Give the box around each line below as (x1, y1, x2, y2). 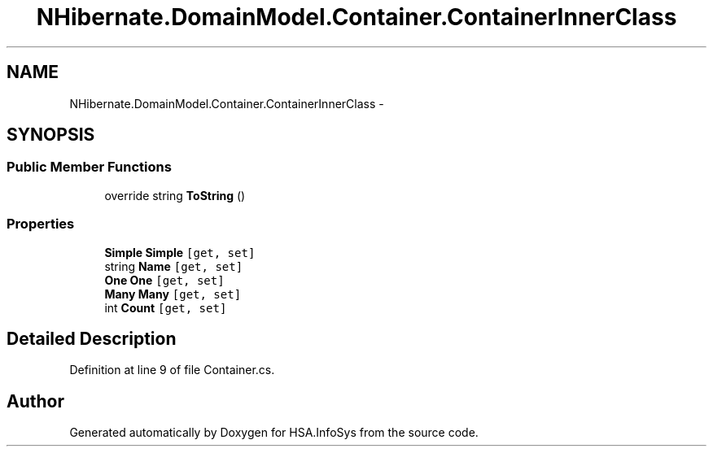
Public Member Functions (7, 159, 172, 176)
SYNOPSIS (7, 124, 95, 146)
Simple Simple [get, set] (104, 245, 256, 259)
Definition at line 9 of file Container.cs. (69, 363, 275, 377)
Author (7, 390, 64, 412)
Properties (7, 216, 75, 233)
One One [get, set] (104, 272, 225, 287)
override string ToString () (104, 188, 246, 203)
